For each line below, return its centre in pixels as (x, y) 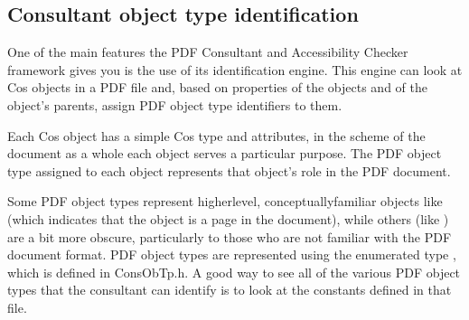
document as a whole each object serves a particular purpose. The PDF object (225, 153)
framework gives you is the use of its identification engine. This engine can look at (235, 69)
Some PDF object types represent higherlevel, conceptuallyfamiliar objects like (225, 201)
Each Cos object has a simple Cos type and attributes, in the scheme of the (216, 135)
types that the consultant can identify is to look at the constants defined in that (230, 290)
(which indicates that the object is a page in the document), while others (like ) (228, 218)
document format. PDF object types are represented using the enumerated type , (232, 254)
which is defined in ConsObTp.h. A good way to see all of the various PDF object (234, 272)
